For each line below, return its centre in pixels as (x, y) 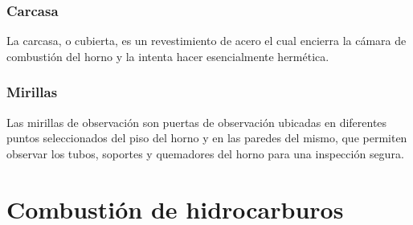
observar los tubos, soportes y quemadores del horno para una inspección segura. (205, 153)
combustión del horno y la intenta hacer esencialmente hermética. (168, 56)
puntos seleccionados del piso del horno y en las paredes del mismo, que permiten (207, 138)
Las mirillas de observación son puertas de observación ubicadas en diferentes (197, 122)
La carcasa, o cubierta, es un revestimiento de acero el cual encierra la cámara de (206, 41)
